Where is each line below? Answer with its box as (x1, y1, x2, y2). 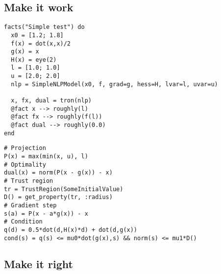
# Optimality (4, 161, 46, 168)
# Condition (4, 218, 43, 225)
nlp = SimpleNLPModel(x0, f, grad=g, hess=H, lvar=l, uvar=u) (11, 80, 218, 88)
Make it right (4, 256, 73, 271)
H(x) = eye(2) (11, 56, 57, 63)
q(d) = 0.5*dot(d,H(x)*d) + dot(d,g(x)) (4, 226, 138, 233)
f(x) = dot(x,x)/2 (11, 40, 71, 47)
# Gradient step (4, 201, 57, 209)
